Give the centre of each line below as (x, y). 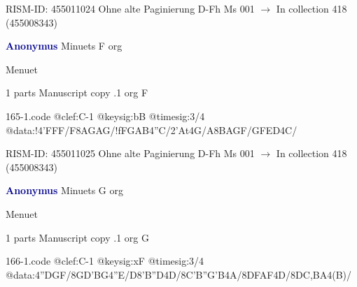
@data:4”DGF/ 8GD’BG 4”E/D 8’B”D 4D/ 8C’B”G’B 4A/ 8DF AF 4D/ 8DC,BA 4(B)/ (178, 274)
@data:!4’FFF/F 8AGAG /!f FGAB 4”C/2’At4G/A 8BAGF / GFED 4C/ (152, 130)
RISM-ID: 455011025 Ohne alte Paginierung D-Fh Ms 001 (130, 153)
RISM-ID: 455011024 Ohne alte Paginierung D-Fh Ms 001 (130, 8)
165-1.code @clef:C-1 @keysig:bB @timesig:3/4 (105, 116)
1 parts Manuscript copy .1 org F (77, 93)
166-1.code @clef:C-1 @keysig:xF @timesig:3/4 (105, 261)
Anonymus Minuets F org (64, 46)
